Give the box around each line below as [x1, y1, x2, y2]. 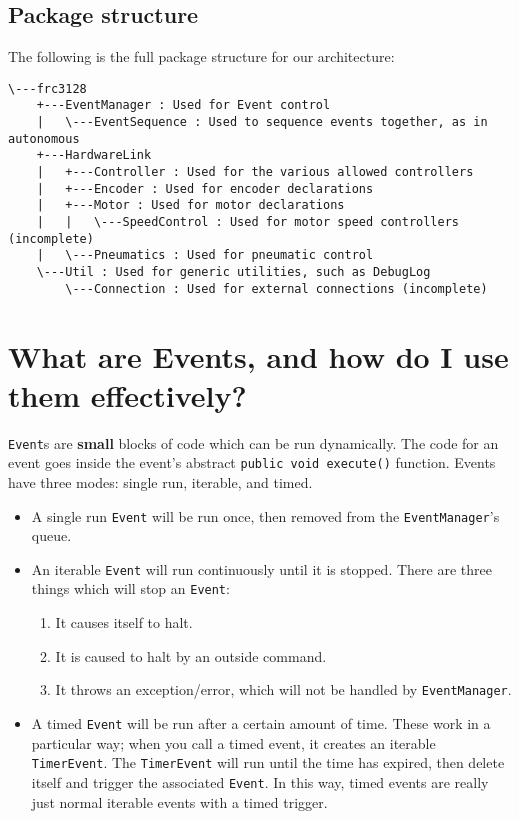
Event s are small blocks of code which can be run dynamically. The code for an [8, 432, 499, 453]
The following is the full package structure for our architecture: [8, 46, 395, 67]
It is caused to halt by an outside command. [55, 645, 327, 666]
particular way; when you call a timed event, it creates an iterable [31, 732, 436, 753]
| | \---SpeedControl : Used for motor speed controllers [36, 215, 460, 230]
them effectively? [8, 374, 247, 415]
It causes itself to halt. [55, 612, 193, 633]
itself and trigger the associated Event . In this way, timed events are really [31, 771, 489, 792]
